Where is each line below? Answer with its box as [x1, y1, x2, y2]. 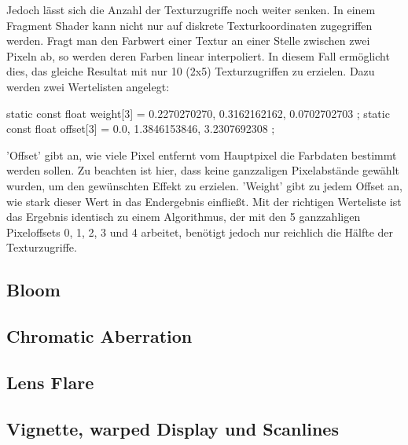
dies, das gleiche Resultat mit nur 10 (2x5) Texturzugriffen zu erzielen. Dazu [6, 63, 375, 79]
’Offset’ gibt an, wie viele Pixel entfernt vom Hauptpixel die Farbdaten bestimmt [6, 146, 397, 163]
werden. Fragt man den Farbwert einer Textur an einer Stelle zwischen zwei [6, 32, 370, 49]
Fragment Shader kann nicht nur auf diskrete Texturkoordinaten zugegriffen [6, 17, 373, 33]
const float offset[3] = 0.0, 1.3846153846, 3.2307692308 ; [6, 120, 275, 137]
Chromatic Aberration [6, 324, 193, 348]
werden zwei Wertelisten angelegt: [6, 78, 170, 94]
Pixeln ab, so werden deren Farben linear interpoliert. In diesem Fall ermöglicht [6, 47, 390, 64]
